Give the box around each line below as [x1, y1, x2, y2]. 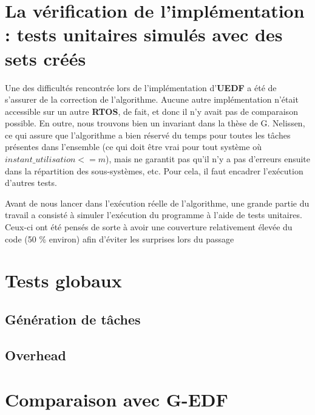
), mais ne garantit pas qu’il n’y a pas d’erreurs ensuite [106, 153, 311, 165]
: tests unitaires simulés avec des [5, 22, 283, 47]
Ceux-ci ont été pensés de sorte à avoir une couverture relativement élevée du [5, 221, 293, 233]
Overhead [5, 345, 66, 364]
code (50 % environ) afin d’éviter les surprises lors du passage [5, 232, 234, 245]
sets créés [5, 46, 86, 70]
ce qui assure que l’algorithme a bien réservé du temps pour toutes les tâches [5, 128, 291, 141]
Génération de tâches [5, 309, 141, 328]
